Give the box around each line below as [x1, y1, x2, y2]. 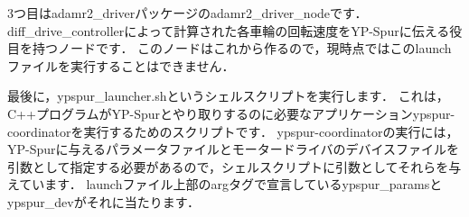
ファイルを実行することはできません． [7, 56, 235, 75]
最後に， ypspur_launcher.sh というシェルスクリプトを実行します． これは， [7, 86, 449, 105]
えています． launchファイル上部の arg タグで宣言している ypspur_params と [7, 175, 443, 194]
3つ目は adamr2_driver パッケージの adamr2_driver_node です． [7, 4, 368, 22]
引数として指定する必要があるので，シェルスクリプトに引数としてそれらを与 [7, 157, 462, 176]
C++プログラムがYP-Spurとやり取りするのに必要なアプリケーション [7, 104, 413, 122]
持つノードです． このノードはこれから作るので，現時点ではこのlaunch [32, 39, 452, 58]
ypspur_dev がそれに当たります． [7, 192, 201, 211]
